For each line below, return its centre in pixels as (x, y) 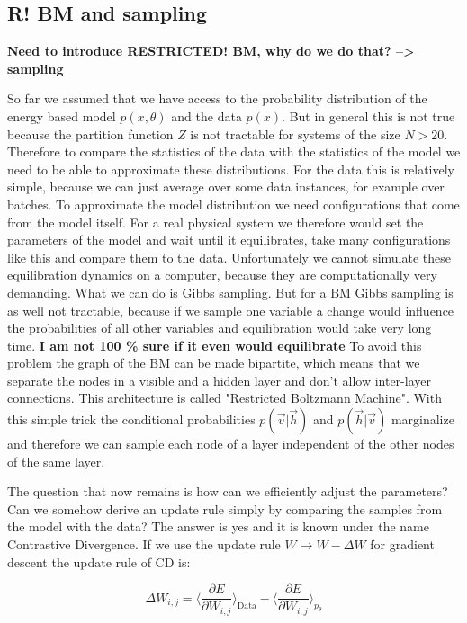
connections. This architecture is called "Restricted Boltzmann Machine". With (225, 398)
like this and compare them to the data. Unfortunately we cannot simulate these (229, 257)
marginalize (422, 419)
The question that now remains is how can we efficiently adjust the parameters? (228, 491)
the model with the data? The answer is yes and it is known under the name (218, 526)
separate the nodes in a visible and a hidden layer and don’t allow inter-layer (219, 380)
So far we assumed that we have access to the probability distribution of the (217, 98)
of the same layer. (56, 461)
